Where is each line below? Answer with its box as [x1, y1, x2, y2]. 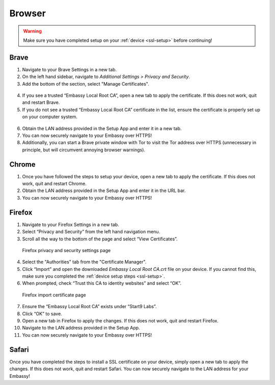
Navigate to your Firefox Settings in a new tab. [22, 222, 119, 228]
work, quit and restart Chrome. [22, 181, 87, 187]
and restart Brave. [22, 99, 60, 105]
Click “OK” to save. [22, 311, 62, 317]
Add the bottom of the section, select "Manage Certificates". [22, 80, 150, 87]
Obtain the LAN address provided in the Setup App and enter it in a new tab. [22, 125, 182, 131]
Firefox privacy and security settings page [22, 247, 111, 253]
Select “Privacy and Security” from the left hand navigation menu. [22, 229, 160, 235]
